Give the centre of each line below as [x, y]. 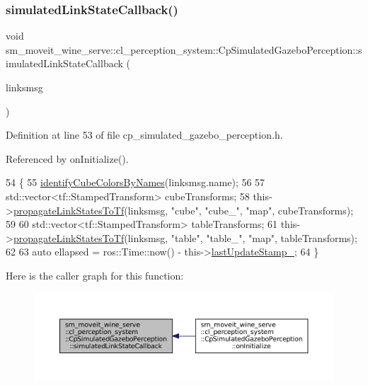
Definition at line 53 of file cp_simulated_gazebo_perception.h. [144, 135]
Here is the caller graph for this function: [95, 275]
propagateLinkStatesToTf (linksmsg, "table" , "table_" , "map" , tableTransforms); [185, 237]
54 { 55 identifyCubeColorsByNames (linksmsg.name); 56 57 [136, 182]
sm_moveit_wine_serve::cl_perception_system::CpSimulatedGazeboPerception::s [184, 49]
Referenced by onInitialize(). [67, 158]
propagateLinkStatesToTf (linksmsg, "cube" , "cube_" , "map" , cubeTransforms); [183, 210]
